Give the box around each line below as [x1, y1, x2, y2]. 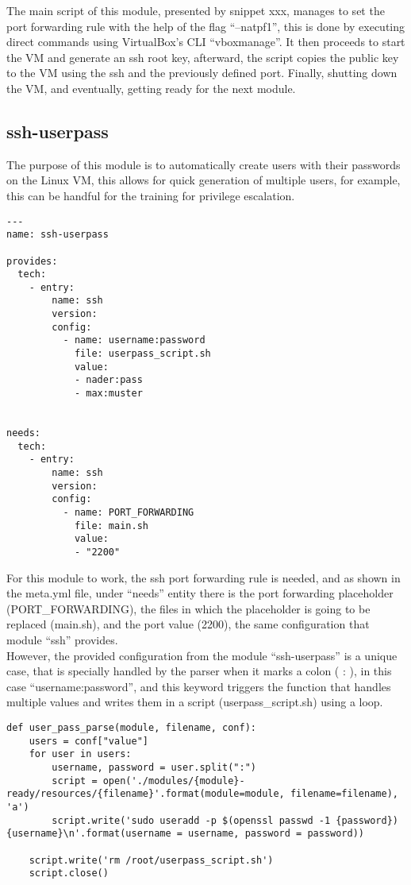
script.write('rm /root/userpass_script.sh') [29, 854, 274, 866]
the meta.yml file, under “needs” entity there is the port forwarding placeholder [6, 585, 394, 601]
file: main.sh [74, 520, 148, 531]
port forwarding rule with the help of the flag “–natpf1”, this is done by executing [6, 17, 405, 34]
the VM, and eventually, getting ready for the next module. [6, 79, 296, 96]
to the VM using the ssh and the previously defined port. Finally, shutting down [6, 64, 398, 81]
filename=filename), [290, 788, 398, 800]
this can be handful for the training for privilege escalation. [6, 187, 295, 203]
